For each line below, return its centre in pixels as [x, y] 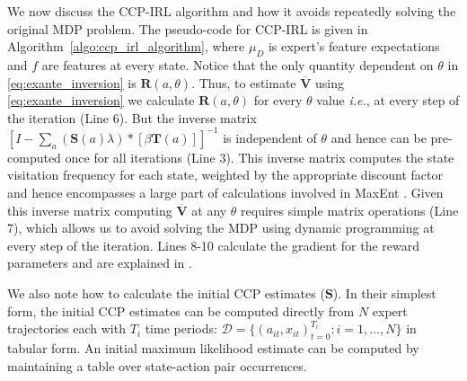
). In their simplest [384, 293]
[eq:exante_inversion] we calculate [101, 100]
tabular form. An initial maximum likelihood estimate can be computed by [213, 348]
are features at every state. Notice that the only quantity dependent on [238, 64]
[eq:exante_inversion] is [72, 82]
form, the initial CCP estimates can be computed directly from [181, 310]
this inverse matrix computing [90, 210]
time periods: [181, 328]
